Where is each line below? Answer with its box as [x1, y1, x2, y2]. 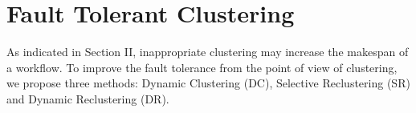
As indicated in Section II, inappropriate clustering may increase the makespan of [6, 43, 409, 60]
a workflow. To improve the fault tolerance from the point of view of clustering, [6, 59, 398, 75]
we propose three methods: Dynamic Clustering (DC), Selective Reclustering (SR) [6, 75, 410, 91]
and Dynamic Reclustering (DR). [6, 90, 169, 107]
